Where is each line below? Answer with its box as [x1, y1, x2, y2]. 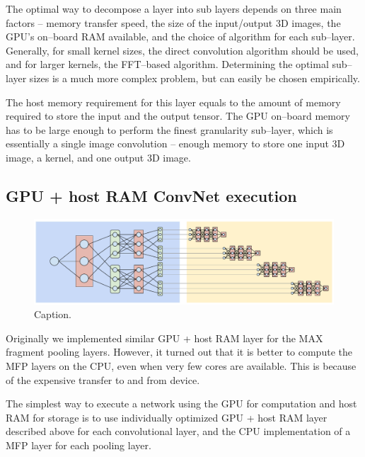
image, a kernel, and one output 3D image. [6, 149, 191, 164]
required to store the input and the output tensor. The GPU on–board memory [6, 108, 350, 123]
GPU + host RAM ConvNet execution [6, 184, 297, 206]
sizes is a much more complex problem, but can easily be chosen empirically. [29, 70, 360, 85]
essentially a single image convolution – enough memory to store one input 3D [6, 136, 345, 151]
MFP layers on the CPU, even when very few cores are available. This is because [6, 359, 357, 373]
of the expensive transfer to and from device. [6, 372, 200, 387]
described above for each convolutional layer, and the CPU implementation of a [6, 424, 351, 439]
